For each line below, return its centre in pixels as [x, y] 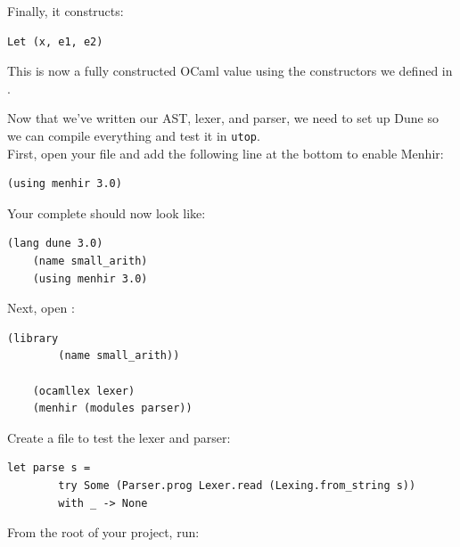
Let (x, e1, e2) [55, 41]
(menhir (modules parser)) [112, 408]
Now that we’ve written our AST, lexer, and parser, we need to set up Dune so [223, 118]
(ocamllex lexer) [84, 391]
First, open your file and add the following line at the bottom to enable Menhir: [226, 153]
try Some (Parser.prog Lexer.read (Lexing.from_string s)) [237, 485]
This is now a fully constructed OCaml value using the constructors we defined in [230, 71]
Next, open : [41, 308]
